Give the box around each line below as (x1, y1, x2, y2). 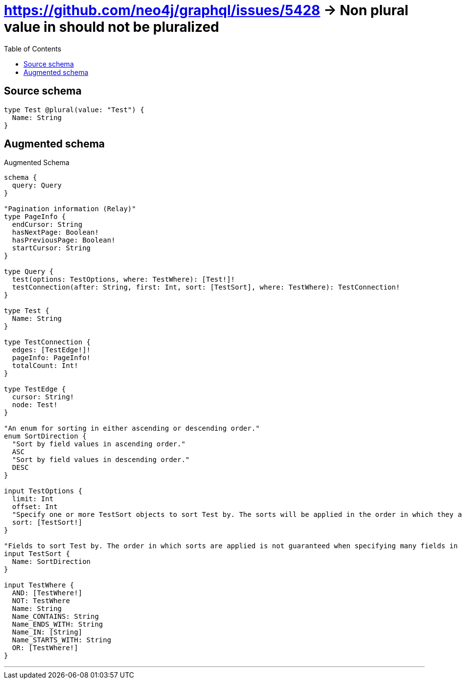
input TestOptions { (4, 487, 83, 495)
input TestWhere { (4, 581, 74, 589)
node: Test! (12, 401, 58, 409)
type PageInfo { (4, 213, 66, 221)
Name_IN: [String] (12, 628, 83, 636)
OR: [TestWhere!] (12, 644, 78, 652)
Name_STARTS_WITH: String (12, 636, 112, 644)
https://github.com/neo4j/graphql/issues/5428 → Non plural (4, 2, 409, 19)
